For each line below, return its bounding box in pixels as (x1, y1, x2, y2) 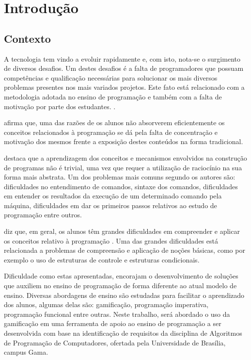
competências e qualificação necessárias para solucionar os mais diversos (4, 72, 218, 82)
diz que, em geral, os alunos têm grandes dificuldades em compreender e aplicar (4, 226, 240, 236)
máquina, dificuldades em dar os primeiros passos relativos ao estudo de (4, 200, 217, 210)
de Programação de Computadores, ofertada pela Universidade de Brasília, (4, 337, 226, 347)
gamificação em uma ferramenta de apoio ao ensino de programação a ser (4, 318, 221, 328)
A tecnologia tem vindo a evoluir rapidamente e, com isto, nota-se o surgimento (4, 53, 240, 64)
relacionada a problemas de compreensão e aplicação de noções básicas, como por (4, 245, 245, 255)
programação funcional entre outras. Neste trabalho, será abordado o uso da (4, 309, 230, 319)
